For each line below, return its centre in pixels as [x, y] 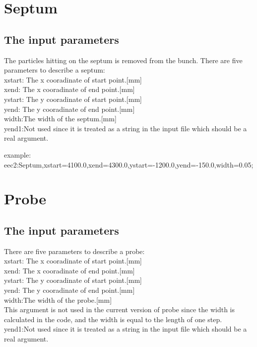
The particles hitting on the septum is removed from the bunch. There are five [123, 60]
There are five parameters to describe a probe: [74, 251]
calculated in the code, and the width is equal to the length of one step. [113, 319]
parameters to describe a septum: [55, 70]
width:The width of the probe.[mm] [58, 300]
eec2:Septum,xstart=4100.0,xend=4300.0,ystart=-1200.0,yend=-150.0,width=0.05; [129, 164]
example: [18, 154]
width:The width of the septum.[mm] [60, 119]
